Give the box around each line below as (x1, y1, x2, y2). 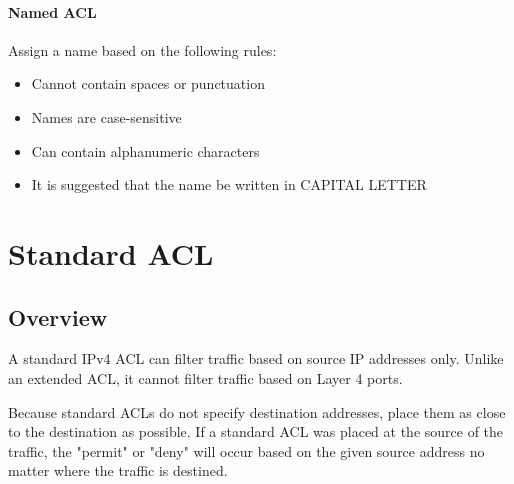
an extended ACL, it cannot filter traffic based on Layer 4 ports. (8, 367, 403, 388)
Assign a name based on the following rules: (8, 39, 277, 60)
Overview (8, 301, 108, 332)
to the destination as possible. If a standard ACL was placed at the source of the (8, 421, 504, 442)
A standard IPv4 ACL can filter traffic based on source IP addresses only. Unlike (8, 348, 504, 369)
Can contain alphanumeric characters (31, 140, 260, 161)
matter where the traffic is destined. (8, 460, 228, 481)
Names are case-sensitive (31, 106, 182, 127)
